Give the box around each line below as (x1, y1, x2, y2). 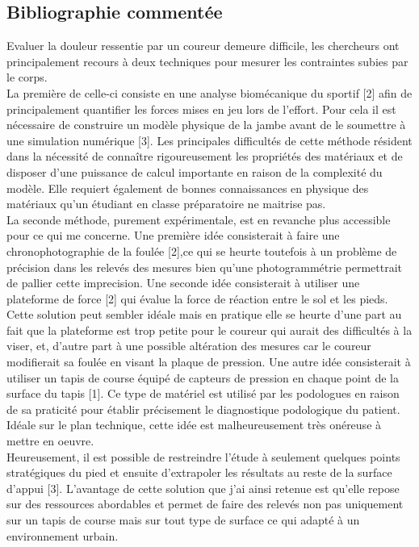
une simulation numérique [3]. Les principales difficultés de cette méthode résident (6, 132, 413, 148)
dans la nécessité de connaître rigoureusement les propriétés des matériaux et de (6, 148, 403, 165)
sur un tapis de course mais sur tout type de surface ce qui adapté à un (6, 512, 360, 528)
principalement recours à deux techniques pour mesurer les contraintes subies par (6, 52, 409, 69)
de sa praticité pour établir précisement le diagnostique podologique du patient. (6, 400, 400, 417)
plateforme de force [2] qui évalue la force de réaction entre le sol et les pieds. (6, 290, 388, 307)
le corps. (6, 69, 48, 86)
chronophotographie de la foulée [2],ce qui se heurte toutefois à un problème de (6, 242, 397, 259)
